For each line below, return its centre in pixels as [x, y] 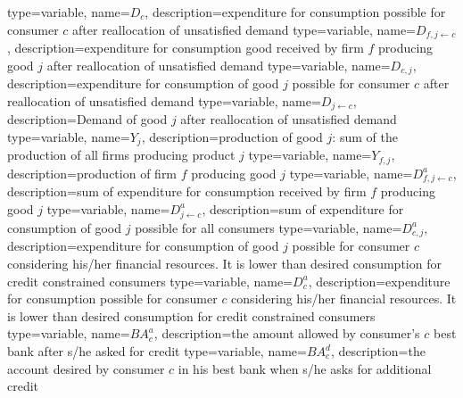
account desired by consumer [86, 368]
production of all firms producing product [121, 155]
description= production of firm [92, 173]
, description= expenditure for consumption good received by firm [186, 48]
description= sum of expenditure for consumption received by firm [187, 191]
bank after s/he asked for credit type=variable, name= [157, 351]
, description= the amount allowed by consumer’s [287, 333]
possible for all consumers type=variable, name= [269, 227]
